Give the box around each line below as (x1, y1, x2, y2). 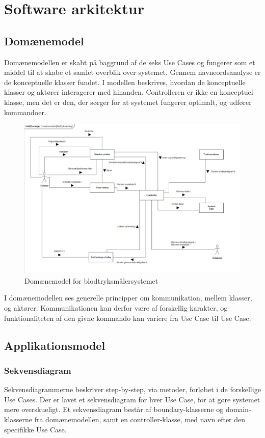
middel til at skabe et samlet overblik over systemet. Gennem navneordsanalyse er (4, 67, 261, 77)
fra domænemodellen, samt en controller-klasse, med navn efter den (34, 414, 246, 425)
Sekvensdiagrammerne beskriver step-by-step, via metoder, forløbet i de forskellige (4, 384, 261, 395)
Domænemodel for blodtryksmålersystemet (24, 275, 158, 286)
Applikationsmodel (4, 337, 105, 353)
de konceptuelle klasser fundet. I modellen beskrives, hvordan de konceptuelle (4, 76, 246, 87)
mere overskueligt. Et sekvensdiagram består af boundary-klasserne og (4, 404, 224, 415)
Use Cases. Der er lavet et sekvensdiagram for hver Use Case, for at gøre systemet (4, 394, 260, 404)
